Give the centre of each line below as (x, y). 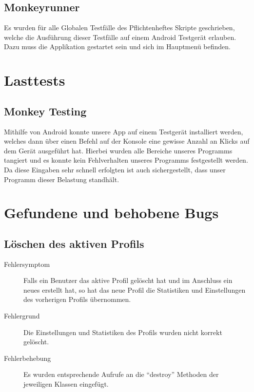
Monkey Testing (45, 111)
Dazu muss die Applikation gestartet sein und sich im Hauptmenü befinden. (117, 47)
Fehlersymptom (27, 264)
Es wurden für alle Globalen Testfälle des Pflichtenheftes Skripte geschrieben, (119, 28)
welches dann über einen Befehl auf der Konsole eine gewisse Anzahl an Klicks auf (127, 141)
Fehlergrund (22, 316)
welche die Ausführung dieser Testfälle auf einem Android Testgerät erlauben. (120, 37)
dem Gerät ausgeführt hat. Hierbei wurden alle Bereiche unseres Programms (118, 150)
